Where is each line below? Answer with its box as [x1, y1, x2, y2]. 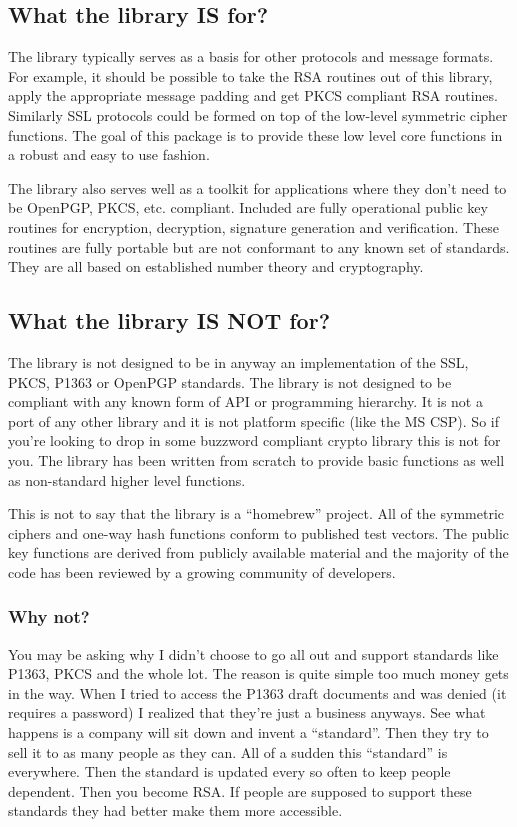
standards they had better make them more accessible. [8, 800, 343, 821]
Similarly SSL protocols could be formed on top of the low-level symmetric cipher [8, 104, 508, 125]
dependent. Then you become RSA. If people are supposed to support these [8, 780, 472, 801]
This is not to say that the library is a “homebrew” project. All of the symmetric [8, 503, 504, 524]
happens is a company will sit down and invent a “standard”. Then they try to [8, 722, 489, 743]
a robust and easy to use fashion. [8, 144, 210, 165]
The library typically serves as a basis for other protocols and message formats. [8, 46, 494, 67]
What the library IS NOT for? [8, 305, 331, 336]
